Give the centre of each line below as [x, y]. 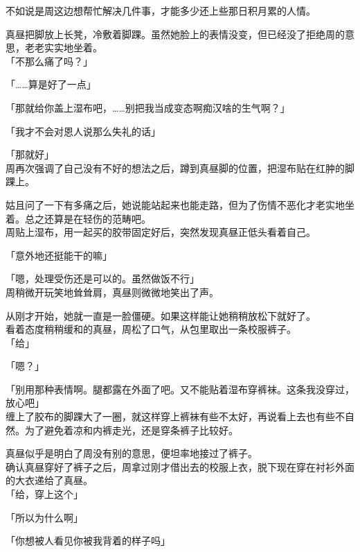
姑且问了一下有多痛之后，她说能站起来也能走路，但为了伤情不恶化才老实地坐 [180, 204]
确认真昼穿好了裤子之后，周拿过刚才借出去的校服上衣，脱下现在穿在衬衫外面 [180, 466]
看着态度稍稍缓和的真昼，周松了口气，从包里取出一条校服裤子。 [151, 329]
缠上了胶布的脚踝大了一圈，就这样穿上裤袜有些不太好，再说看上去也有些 [170, 416]
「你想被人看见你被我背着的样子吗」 [88, 541]
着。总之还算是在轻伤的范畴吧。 [78, 218]
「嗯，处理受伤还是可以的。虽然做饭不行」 [102, 278]
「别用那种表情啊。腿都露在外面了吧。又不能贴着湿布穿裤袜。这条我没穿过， [180, 389]
